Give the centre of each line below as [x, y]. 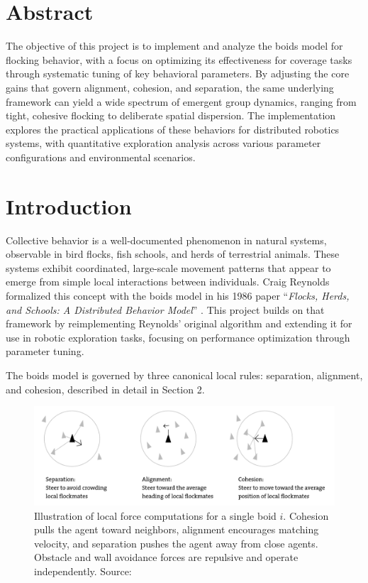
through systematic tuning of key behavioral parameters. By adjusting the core [178, 73]
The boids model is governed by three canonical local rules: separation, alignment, [184, 375]
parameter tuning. [45, 351]
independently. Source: [83, 571]
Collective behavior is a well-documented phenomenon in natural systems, [166, 240]
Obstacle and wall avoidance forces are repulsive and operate [166, 557]
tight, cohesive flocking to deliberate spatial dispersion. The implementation [171, 115]
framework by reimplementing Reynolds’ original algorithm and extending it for [179, 323]
